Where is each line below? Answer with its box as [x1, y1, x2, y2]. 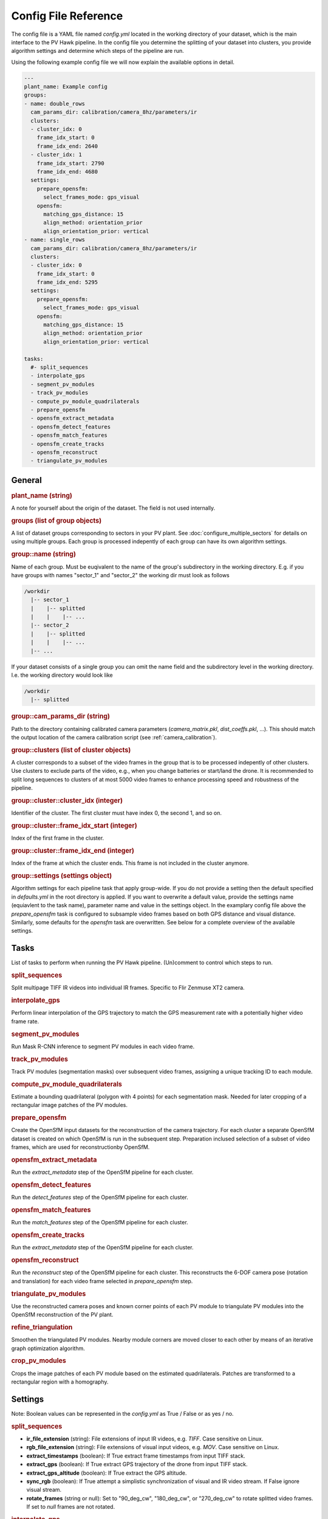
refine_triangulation [11, 1323, 73, 1331]
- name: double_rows [24, 100, 85, 107]
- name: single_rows [24, 236, 85, 243]
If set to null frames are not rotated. [26, 1503, 115, 1510]
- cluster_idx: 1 [30, 151, 82, 158]
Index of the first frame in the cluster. [11, 834, 104, 842]
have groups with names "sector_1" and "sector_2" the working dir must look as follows [11, 571, 230, 578]
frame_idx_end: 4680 [36, 168, 98, 175]
